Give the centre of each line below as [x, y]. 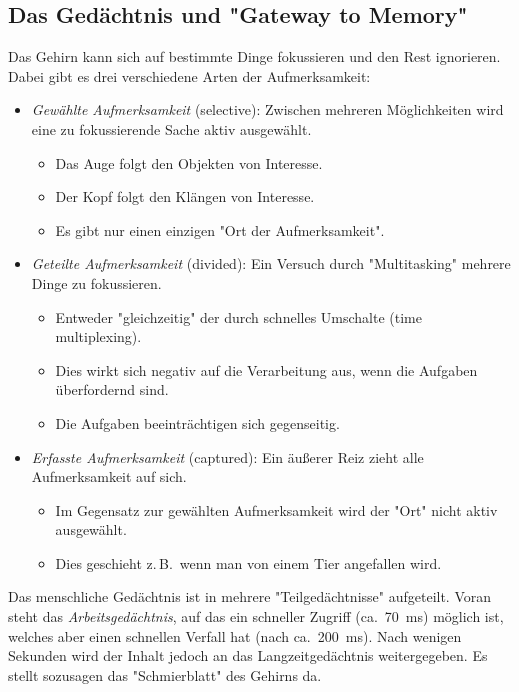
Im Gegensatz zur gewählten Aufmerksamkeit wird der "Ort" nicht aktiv [276, 509]
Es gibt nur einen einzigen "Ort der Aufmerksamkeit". [220, 229]
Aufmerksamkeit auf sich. [109, 476]
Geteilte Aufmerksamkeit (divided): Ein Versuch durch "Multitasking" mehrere [271, 263]
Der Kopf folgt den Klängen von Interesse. [185, 196]
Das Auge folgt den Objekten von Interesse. [189, 162]
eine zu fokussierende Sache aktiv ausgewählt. [171, 128]
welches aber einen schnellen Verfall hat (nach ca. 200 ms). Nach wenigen [235, 635]
